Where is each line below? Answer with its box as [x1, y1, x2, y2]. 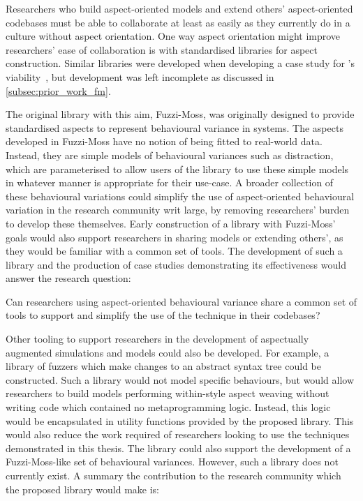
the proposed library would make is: [6, 481, 160, 496]
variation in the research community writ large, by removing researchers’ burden [6, 202, 350, 217]
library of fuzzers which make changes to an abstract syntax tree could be [6, 359, 321, 373]
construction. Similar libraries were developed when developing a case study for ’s [6, 56, 355, 70]
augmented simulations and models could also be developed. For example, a [6, 345, 329, 359]
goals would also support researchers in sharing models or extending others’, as [6, 230, 343, 244]
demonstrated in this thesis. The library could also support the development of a [6, 440, 351, 455]
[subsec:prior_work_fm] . [6, 83, 111, 98]
